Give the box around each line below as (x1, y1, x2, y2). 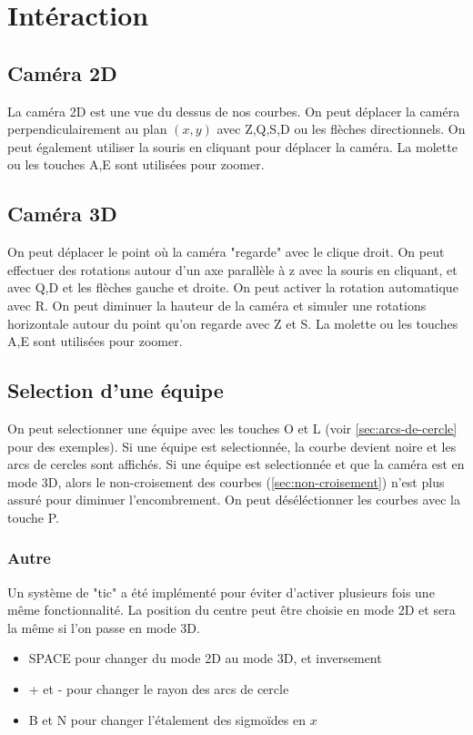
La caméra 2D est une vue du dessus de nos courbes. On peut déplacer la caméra (7, 101, 460, 120)
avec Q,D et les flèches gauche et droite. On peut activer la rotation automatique (7, 278, 458, 297)
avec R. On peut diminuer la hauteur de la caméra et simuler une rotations (7, 295, 427, 314)
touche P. (7, 507, 59, 526)
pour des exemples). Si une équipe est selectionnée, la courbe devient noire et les (7, 436, 457, 455)
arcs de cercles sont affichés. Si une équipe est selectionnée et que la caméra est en (7, 454, 465, 474)
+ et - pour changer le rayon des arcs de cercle (28, 679, 289, 699)
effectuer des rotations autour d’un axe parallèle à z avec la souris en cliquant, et (7, 260, 458, 279)
